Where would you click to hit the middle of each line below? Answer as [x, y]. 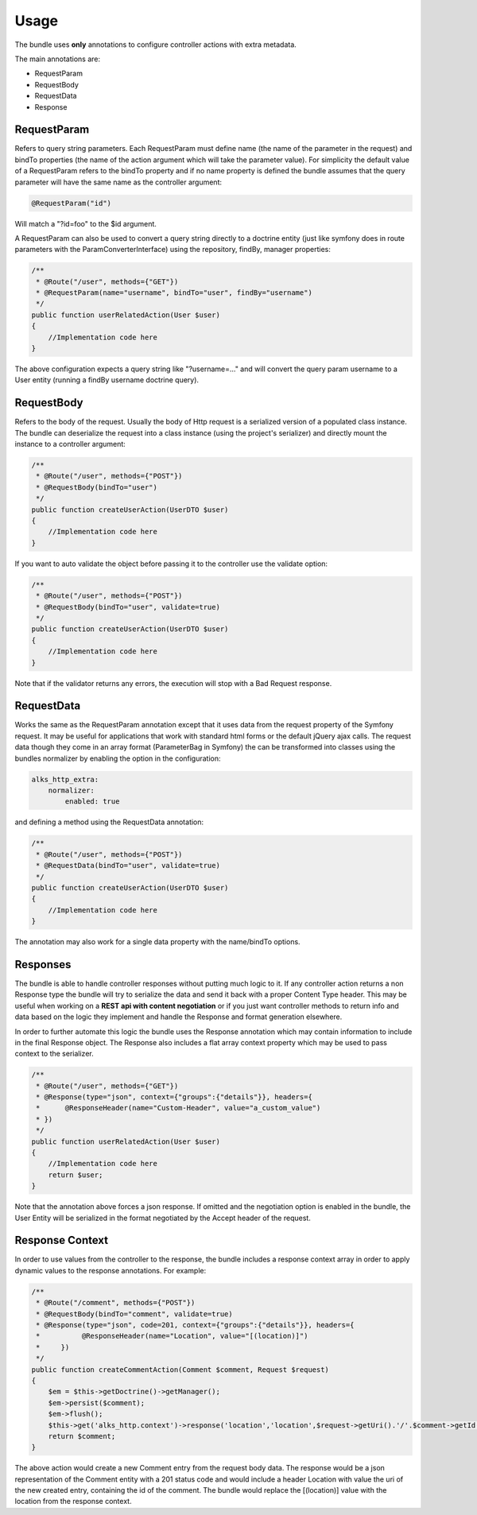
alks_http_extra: [65, 779]
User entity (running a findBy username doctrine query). [107, 380]
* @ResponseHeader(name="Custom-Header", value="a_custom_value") [178, 1108]
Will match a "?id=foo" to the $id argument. [85, 223]
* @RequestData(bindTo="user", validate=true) [128, 866]
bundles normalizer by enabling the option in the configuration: [118, 758]
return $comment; [82, 1436]
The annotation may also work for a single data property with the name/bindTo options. [158, 942]
